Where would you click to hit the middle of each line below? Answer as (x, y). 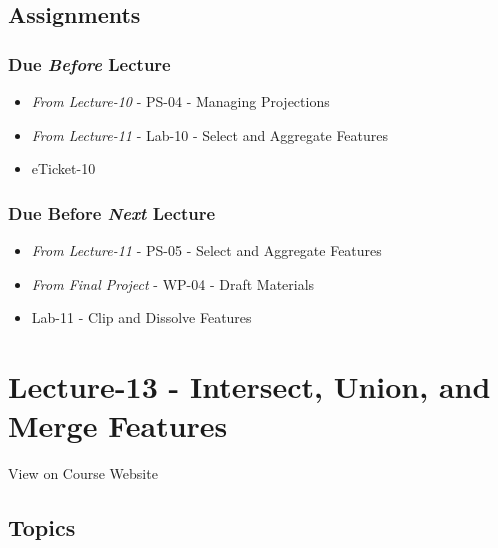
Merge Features (118, 425)
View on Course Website (83, 473)
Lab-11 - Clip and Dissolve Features (141, 317)
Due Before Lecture (89, 63)
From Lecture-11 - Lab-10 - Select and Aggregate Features (210, 134)
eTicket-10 (63, 168)
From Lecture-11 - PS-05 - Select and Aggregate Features (206, 250)
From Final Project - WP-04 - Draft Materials (173, 283)
